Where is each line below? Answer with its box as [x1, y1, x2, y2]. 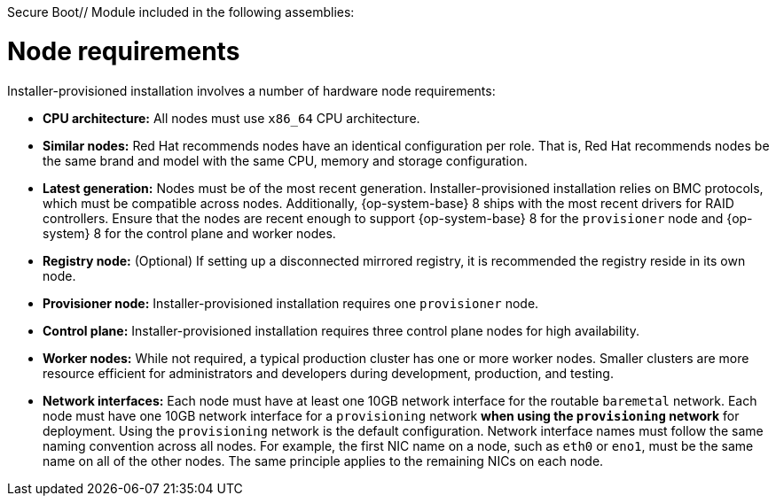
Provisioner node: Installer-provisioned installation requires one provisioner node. [43, 295, 539, 311]
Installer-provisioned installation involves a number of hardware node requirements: [7, 82, 496, 98]
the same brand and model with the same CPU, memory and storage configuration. [43, 152, 528, 168]
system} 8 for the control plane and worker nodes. [43, 225, 336, 241]
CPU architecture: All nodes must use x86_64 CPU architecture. [43, 110, 420, 126]
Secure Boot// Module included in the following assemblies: [7, 4, 355, 19]
